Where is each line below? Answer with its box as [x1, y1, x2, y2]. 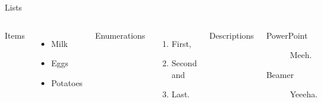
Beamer [266, 68, 294, 80]
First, [171, 37, 191, 49]
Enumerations [95, 29, 145, 41]
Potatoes [51, 76, 83, 89]
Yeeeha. [290, 88, 318, 100]
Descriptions [209, 29, 254, 41]
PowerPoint [266, 29, 308, 41]
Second [171, 57, 197, 69]
